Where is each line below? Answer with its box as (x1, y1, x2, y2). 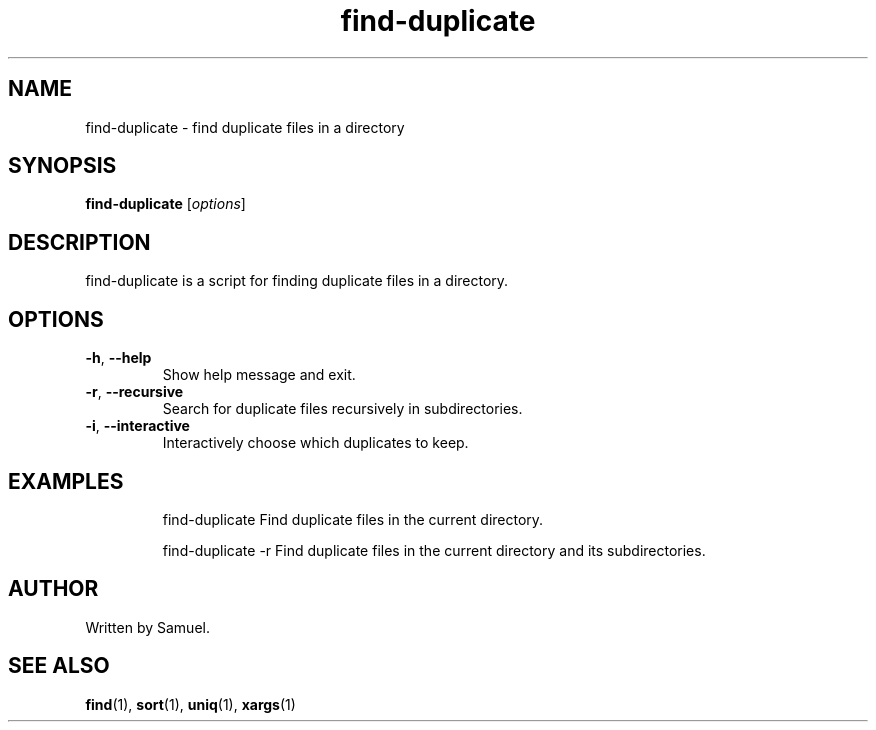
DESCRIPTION (8, 229, 151, 255)
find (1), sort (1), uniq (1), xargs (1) (85, 695, 296, 713)
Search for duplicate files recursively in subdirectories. (162, 400, 523, 418)
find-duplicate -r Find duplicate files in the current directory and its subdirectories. (162, 541, 706, 559)
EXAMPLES (8, 468, 124, 494)
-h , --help (85, 349, 152, 367)
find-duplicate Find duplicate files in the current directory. (162, 510, 544, 528)
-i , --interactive (85, 417, 190, 435)
